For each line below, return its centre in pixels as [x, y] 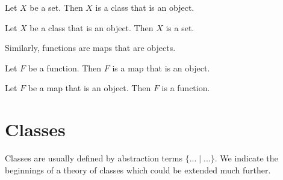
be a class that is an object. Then [92, 27]
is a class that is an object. [145, 7]
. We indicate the [246, 158]
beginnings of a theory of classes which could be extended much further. [138, 169]
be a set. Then [56, 7]
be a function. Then [65, 67]
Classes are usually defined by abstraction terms [94, 158]
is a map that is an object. [161, 67]
